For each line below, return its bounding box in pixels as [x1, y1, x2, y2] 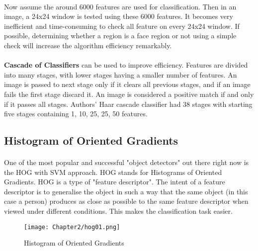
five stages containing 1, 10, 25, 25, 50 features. [4, 108, 148, 119]
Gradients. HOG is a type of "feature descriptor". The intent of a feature [4, 176, 225, 187]
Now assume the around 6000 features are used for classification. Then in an [4, 1, 237, 11]
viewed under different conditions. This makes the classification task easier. [4, 206, 233, 216]
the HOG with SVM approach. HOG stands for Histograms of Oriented [4, 167, 222, 177]
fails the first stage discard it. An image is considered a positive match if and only [4, 88, 254, 99]
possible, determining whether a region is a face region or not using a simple [4, 30, 237, 41]
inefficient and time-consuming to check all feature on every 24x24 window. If [4, 20, 240, 31]
